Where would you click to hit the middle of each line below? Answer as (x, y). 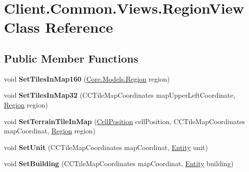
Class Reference (59, 27)
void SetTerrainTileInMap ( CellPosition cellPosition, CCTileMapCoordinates (124, 121)
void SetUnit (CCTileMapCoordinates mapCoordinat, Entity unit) (106, 147)
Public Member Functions (71, 58)
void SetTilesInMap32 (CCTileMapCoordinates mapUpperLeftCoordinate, (120, 95)
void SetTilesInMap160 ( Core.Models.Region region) (87, 78)
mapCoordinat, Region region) (50, 131)
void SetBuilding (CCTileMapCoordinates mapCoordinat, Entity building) (119, 163)
